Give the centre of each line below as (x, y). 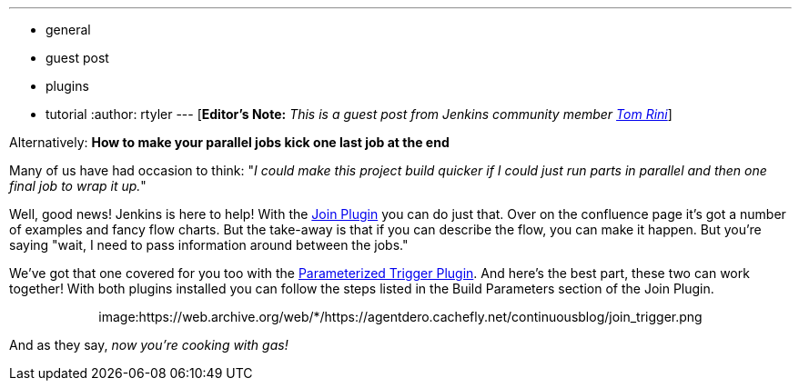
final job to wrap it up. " (78, 186)
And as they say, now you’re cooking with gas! (149, 345)
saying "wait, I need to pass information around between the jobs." (209, 245)
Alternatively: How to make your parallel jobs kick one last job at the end (229, 142)
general (68, 30)
